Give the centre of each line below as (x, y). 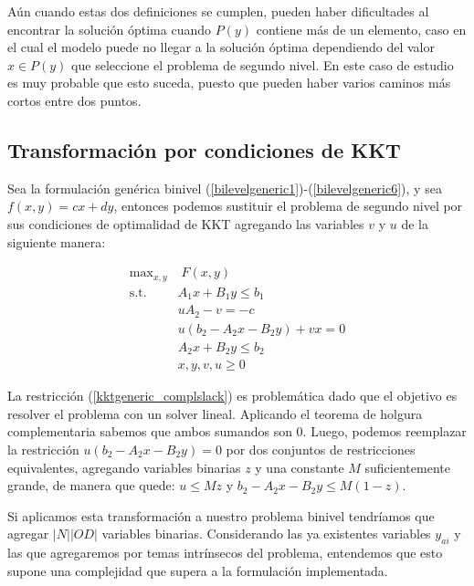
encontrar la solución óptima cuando (110, 29)
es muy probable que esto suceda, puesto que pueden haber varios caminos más (229, 83)
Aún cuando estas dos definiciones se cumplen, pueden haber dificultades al (218, 11)
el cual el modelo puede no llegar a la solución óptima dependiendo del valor (221, 47)
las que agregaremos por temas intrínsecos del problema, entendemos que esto (225, 553)
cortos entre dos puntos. (74, 100)
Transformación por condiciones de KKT (204, 149)
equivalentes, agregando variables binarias (124, 467)
